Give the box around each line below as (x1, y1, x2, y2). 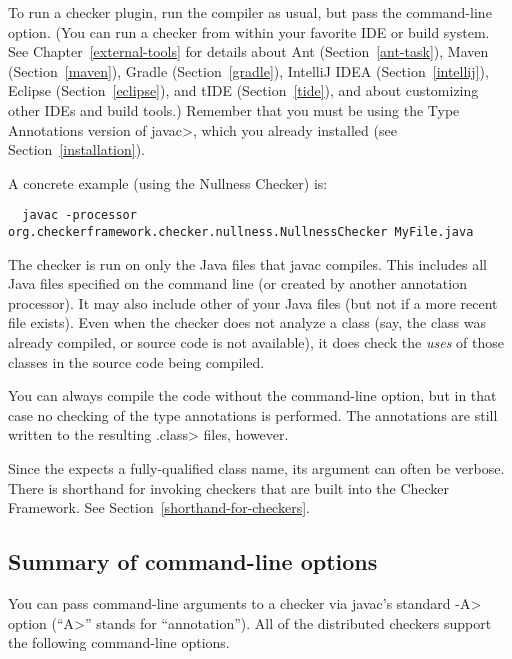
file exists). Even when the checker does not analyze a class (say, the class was (8, 312, 486, 333)
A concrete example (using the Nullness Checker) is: (8, 172, 328, 193)
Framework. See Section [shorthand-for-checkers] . (8, 497, 310, 518)
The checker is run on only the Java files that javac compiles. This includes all (8, 253, 487, 274)
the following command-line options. (8, 632, 230, 653)
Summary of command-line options (8, 546, 378, 577)
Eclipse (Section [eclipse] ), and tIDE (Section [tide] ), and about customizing (8, 80, 479, 101)
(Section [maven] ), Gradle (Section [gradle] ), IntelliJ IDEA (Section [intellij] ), (8, 60, 489, 81)
